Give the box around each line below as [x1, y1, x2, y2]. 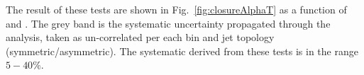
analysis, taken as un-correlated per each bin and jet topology [6, 30, 275, 45]
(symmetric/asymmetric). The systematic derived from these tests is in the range [6, 43, 358, 58]
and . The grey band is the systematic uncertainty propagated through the [6, 16, 331, 30]
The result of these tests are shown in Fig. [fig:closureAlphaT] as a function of [6, 2, 347, 16]
